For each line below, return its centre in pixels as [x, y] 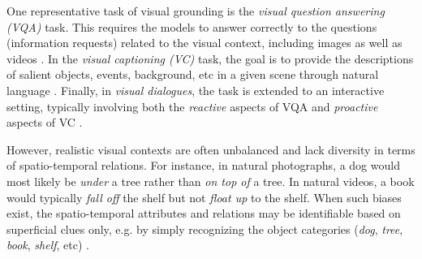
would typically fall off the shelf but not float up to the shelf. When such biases [204, 197]
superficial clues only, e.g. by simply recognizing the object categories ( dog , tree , [205, 229]
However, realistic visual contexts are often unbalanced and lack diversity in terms [211, 149]
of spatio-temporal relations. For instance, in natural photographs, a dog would [203, 165]
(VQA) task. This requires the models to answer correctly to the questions [192, 26]
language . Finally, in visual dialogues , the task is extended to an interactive [196, 90]
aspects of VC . [45, 122]
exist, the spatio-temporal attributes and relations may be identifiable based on [204, 213]
